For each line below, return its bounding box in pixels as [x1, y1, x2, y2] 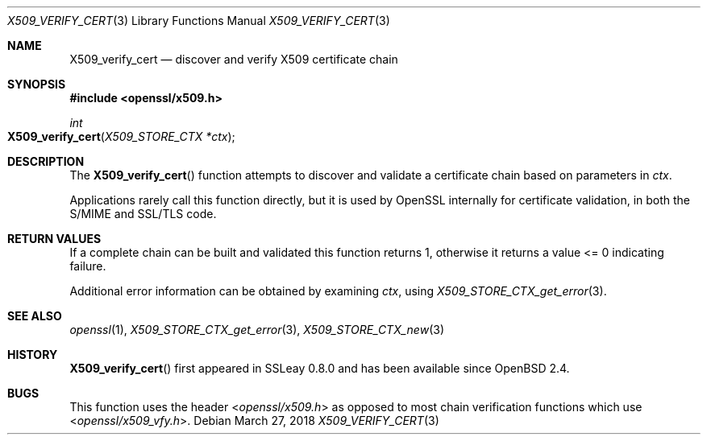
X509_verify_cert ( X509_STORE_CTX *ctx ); [7, 130, 235, 143]
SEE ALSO [7, 309, 62, 323]
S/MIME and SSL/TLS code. [69, 207, 217, 220]
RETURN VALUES [7, 232, 102, 245]
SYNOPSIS [7, 77, 66, 91]
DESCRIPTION [7, 155, 85, 168]
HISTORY [7, 348, 58, 361]
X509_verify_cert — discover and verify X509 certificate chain [69, 52, 398, 66]
